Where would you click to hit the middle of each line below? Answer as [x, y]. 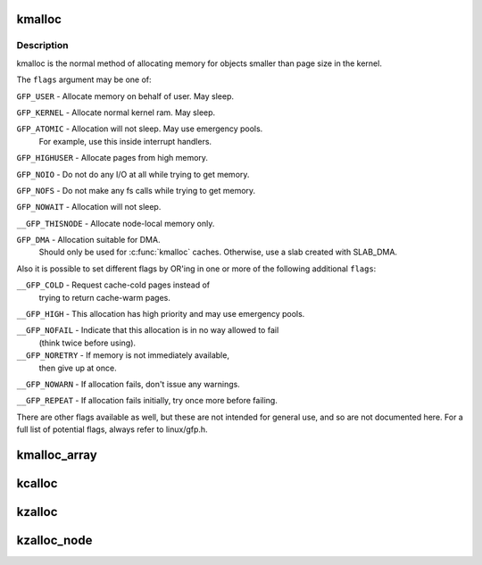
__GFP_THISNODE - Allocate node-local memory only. [116, 223]
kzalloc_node [54, 540]
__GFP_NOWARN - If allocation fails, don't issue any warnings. [128, 384]
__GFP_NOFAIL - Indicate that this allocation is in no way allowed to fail [148, 330]
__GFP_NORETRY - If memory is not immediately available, [123, 355]
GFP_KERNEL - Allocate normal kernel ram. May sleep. [116, 112]
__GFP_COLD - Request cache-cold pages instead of [113, 285]
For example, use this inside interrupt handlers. [125, 141]
